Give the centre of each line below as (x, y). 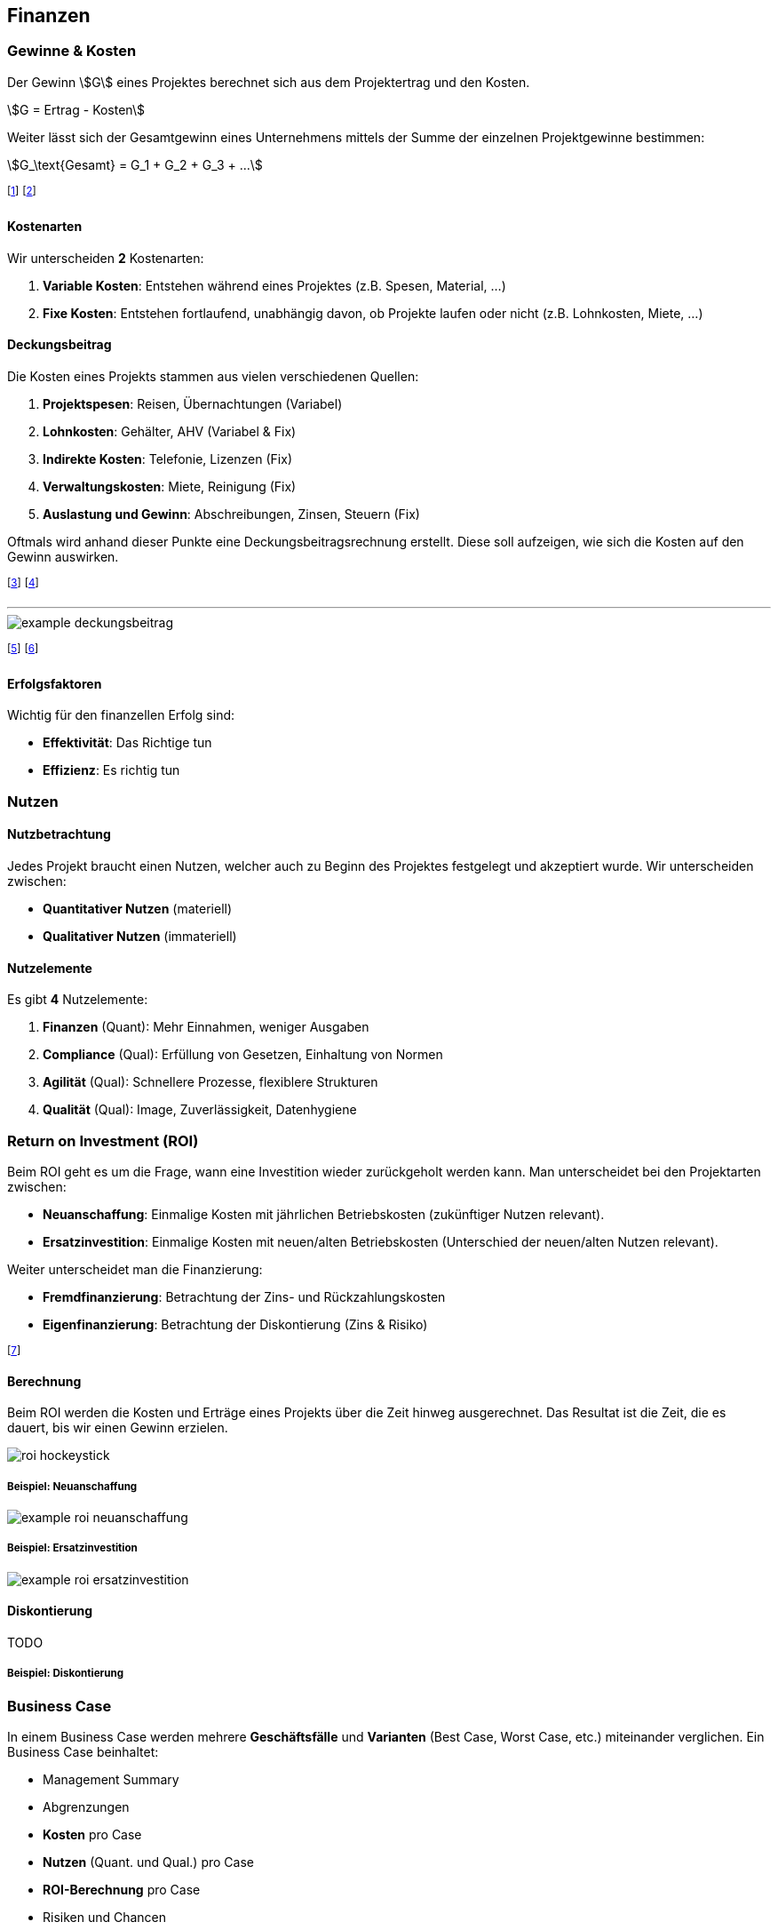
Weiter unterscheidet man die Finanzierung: (135, 1269)
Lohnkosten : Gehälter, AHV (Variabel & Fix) (170, 431)
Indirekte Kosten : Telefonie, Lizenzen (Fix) (167, 459)
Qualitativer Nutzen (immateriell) (140, 937)
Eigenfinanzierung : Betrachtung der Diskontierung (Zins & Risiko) (235, 1324)
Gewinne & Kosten (72, 51)
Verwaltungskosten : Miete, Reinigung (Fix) (170, 486)
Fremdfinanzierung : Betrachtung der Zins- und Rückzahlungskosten (244, 1296)
